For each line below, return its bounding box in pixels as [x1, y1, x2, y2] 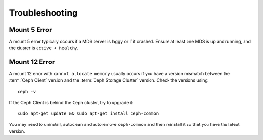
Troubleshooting [9, 7, 78, 18]
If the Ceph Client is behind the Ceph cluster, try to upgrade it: [9, 99, 134, 105]
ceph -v [18, 89, 36, 94]
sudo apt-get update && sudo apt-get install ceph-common [18, 110, 159, 116]
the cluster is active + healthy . [9, 45, 79, 51]
